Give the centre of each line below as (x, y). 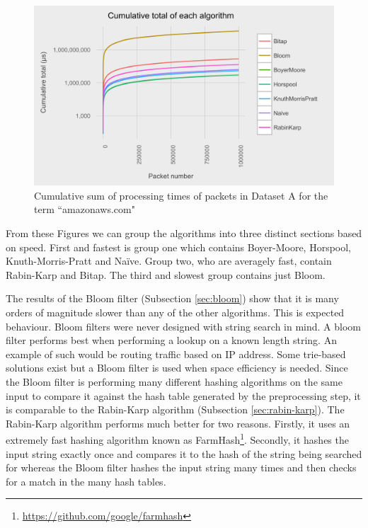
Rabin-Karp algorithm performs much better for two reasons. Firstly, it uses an (178, 423)
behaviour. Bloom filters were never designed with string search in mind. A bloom (184, 326)
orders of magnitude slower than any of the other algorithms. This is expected (175, 312)
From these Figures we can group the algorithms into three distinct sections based (184, 233)
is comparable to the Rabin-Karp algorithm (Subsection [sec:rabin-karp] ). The (175, 409)
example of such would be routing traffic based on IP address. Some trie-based (176, 354)
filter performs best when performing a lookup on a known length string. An (171, 340)
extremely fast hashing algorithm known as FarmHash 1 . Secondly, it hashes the (177, 438)
